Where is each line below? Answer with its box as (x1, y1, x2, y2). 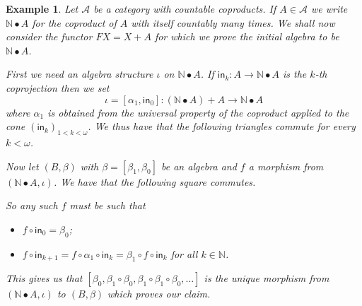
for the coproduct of (32, 15, 117, 30)
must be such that (69, 198, 146, 213)
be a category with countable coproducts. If (93, 1, 276, 16)
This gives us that (6, 271, 83, 286)
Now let (6, 158, 39, 173)
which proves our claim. (107, 286, 211, 301)
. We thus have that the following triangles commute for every (88, 119, 356, 134)
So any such (6, 198, 58, 213)
